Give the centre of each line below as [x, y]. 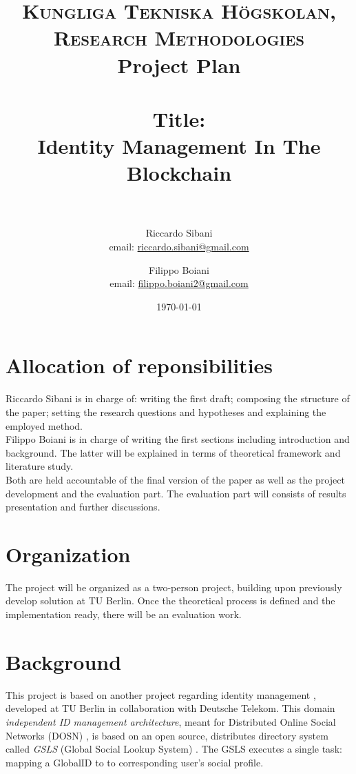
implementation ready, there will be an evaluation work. [124, 614]
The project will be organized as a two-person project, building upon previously [174, 587]
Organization [68, 554]
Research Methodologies [179, 38]
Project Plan [179, 64]
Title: [179, 118]
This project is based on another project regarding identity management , [161, 694]
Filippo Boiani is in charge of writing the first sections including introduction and [178, 439]
